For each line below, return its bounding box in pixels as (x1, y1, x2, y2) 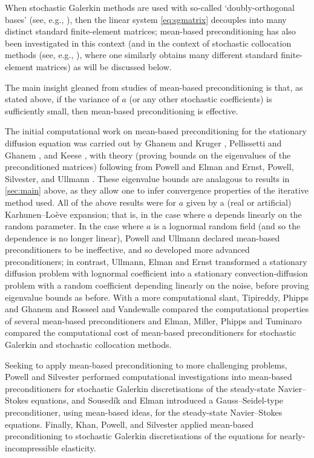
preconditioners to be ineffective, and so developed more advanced (5, 243, 250, 256)
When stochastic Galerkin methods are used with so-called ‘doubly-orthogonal (5, 1, 295, 13)
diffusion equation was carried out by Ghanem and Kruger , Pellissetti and (5, 136, 282, 149)
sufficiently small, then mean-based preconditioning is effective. (5, 104, 238, 117)
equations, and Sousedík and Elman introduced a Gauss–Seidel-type (31, 394, 284, 407)
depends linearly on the (215, 208, 302, 220)
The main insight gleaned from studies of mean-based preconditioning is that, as (5, 80, 303, 93)
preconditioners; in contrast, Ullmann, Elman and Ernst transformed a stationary (5, 255, 307, 267)
